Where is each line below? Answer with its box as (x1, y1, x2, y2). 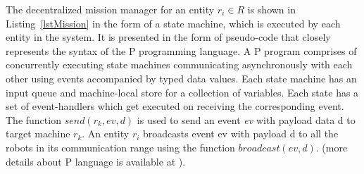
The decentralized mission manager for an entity (6, 2, 215, 16)
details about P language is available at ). (6, 154, 186, 168)
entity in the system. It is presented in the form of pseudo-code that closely (6, 30, 331, 44)
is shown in (247, 2, 296, 16)
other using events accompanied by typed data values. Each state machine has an (6, 70, 357, 85)
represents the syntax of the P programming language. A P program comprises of (6, 43, 357, 58)
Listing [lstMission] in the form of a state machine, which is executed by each (6, 15, 341, 30)
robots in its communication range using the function (6, 139, 235, 154)
